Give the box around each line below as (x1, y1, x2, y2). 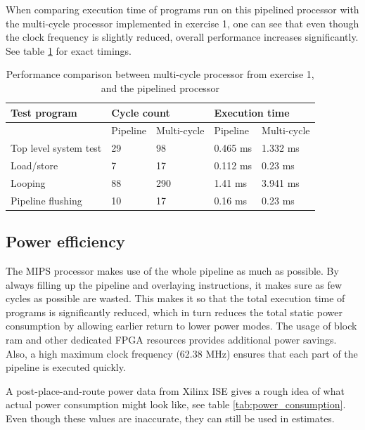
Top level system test (11, 141, 102, 155)
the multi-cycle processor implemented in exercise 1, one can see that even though (6, 15, 359, 30)
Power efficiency (6, 230, 125, 252)
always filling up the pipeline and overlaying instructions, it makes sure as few (6, 277, 342, 292)
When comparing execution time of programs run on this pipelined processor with (6, 2, 359, 16)
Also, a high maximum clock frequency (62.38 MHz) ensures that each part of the (6, 346, 358, 360)
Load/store (11, 158, 58, 173)
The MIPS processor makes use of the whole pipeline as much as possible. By (6, 263, 339, 278)
